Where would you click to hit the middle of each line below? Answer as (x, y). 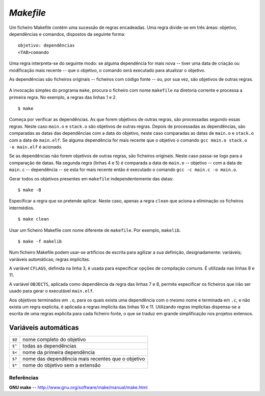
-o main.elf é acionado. (36, 147)
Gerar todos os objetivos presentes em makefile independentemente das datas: (91, 178)
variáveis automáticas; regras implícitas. (50, 259)
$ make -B (29, 190)
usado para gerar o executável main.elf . (52, 291)
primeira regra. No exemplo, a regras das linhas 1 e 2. (63, 97)
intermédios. (22, 208)
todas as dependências (49, 346)
